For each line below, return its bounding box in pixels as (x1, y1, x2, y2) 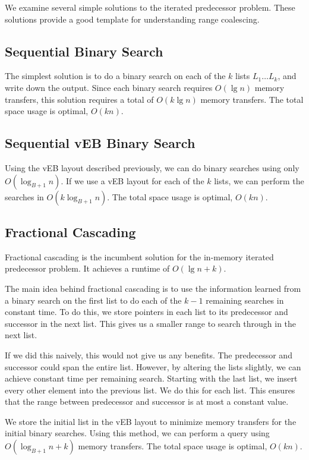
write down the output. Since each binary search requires (5, 81, 213, 93)
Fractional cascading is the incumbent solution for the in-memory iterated (5, 250, 274, 263)
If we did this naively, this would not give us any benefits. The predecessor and (5, 348, 292, 361)
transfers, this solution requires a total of (5, 93, 154, 105)
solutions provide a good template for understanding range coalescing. (5, 12, 260, 25)
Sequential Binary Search (5, 42, 163, 60)
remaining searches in (206, 294, 284, 306)
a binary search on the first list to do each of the (5, 294, 182, 306)
